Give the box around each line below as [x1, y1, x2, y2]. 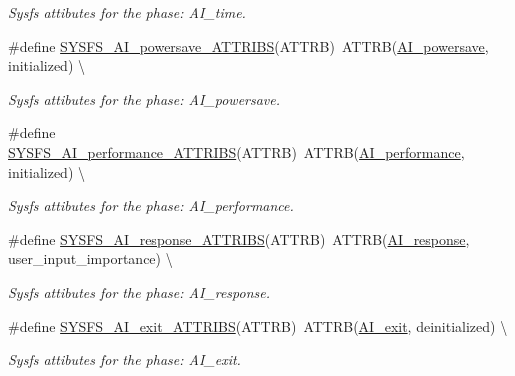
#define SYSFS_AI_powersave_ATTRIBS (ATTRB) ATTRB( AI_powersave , [8, 35, 489, 56]
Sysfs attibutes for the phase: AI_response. [8, 281, 271, 302]
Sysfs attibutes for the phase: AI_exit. [8, 349, 241, 370]
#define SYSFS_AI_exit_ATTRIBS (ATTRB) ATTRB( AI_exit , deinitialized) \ [8, 315, 508, 336]
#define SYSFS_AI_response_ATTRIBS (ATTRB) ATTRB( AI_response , [8, 228, 470, 249]
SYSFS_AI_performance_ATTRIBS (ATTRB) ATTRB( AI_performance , [8, 141, 465, 162]
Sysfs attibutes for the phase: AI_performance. [8, 195, 294, 216]
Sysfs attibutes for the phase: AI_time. [8, 2, 246, 22]
